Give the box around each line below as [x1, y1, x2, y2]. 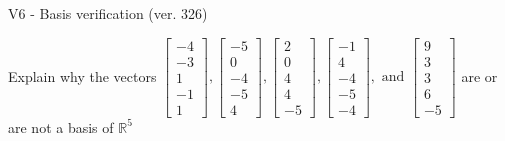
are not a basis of [8, 116, 114, 137]
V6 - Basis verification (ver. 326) [8, 3, 208, 23]
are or [461, 65, 498, 86]
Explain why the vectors [8, 65, 157, 86]
